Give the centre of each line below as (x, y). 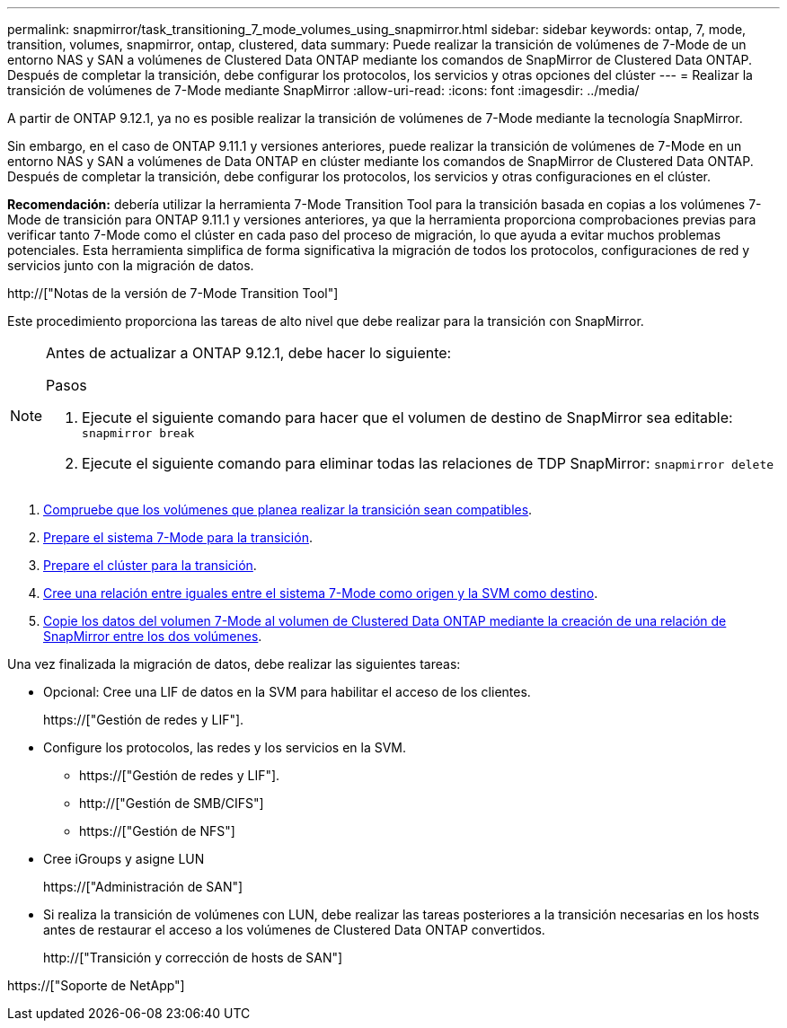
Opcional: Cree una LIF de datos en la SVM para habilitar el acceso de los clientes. (287, 692)
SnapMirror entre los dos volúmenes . (153, 636)
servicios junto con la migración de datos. (131, 265)
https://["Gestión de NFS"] (157, 831)
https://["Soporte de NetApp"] (96, 985)
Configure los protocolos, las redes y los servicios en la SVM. (225, 747)
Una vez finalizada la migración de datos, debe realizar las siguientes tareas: (234, 664)
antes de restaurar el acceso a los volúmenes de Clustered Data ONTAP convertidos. (294, 930)
